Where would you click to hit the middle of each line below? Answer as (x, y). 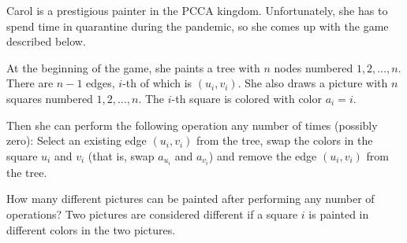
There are (30, 83)
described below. (46, 41)
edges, (101, 83)
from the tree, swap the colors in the (285, 140)
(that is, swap (121, 155)
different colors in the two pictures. (91, 229)
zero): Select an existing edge (77, 140)
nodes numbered (314, 67)
